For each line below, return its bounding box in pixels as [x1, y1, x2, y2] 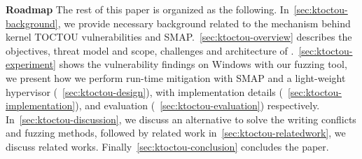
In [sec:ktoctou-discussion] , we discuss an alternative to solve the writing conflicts [6, 111, 356, 126]
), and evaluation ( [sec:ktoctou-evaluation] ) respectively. [75, 98, 320, 113]
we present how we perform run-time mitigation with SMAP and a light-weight [6, 70, 346, 85]
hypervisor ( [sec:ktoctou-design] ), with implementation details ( [6, 84, 283, 99]
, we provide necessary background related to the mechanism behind [57, 15, 351, 30]
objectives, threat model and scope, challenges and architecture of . [6, 43, 294, 57]
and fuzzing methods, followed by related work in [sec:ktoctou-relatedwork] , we [6, 125, 346, 140]
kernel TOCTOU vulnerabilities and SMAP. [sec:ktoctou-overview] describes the [6, 29, 352, 44]
